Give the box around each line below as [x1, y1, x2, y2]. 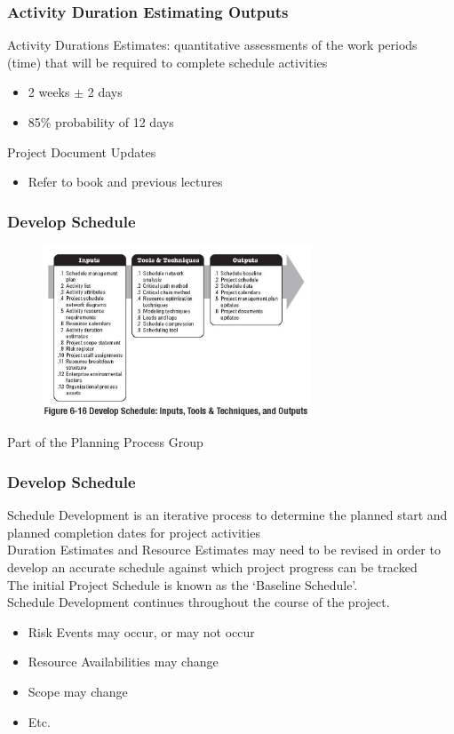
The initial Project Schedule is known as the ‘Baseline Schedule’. [7, 575, 358, 594]
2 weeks [28, 83, 70, 101]
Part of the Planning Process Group [7, 433, 203, 451]
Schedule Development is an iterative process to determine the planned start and [7, 506, 448, 524]
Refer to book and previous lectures [28, 172, 223, 191]
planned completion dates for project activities [7, 523, 260, 541]
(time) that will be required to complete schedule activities [7, 52, 328, 71]
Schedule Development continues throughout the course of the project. [7, 593, 390, 611]
